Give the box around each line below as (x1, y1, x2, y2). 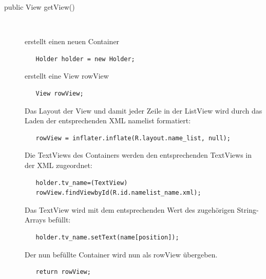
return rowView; (35, 268, 91, 276)
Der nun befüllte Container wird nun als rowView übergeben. (25, 249, 218, 259)
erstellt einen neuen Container (25, 36, 120, 47)
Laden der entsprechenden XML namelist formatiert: (25, 115, 191, 126)
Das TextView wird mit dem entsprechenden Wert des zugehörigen (25, 204, 235, 215)
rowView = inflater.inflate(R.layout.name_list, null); (35, 134, 231, 142)
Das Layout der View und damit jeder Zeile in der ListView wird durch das (25, 105, 262, 116)
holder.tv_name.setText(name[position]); (35, 233, 179, 241)
